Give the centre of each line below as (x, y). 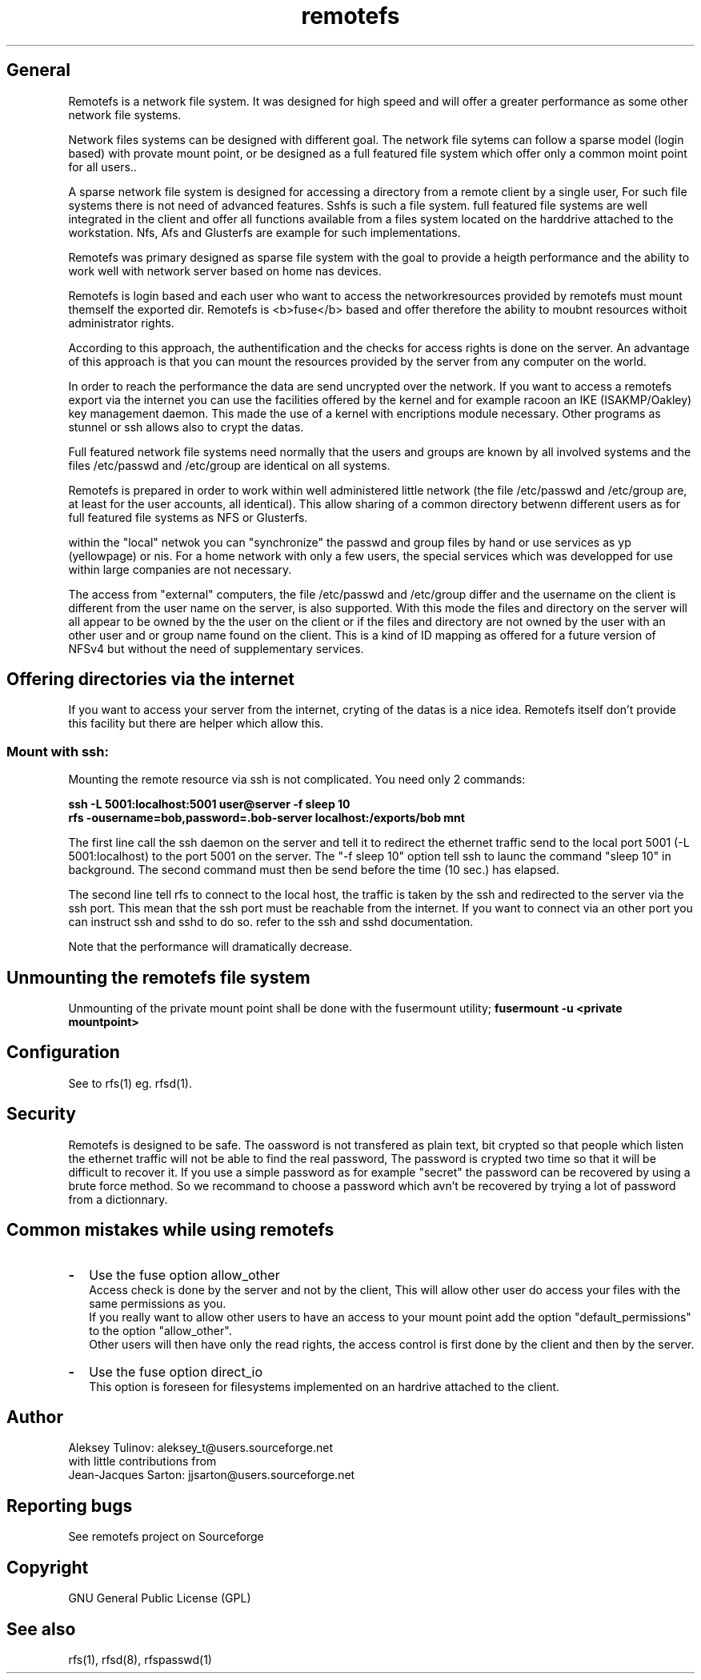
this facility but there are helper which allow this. (196, 724)
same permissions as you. (158, 1303)
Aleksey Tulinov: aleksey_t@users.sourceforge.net (201, 1448)
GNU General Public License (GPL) (160, 1598)
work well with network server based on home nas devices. (225, 271)
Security (41, 1114)
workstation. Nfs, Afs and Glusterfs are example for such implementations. (264, 232)
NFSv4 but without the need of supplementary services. (216, 648)
